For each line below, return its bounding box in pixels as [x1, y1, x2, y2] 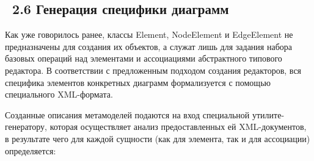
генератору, [5, 120, 47, 133]
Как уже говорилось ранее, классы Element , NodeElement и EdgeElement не [5, 28, 293, 41]
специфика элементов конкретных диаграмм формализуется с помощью [5, 76, 271, 88]
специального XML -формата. [5, 88, 113, 101]
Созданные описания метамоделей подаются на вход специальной [5, 108, 250, 121]
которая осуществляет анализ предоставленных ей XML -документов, [49, 120, 307, 133]
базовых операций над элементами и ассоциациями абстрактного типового [5, 52, 282, 65]
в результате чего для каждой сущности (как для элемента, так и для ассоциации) [5, 132, 310, 145]
